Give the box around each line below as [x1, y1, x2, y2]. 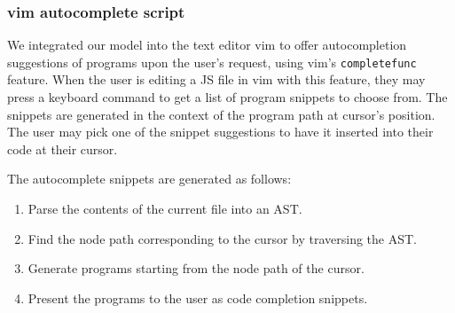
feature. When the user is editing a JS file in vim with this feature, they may [7, 70, 426, 89]
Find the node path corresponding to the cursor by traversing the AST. [27, 229, 417, 247]
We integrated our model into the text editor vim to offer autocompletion [7, 35, 407, 54]
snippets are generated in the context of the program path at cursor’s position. [7, 105, 435, 123]
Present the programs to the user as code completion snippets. [27, 288, 368, 307]
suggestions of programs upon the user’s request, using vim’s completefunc [7, 52, 417, 71]
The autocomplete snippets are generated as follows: [7, 169, 292, 188]
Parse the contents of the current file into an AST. [27, 200, 302, 218]
